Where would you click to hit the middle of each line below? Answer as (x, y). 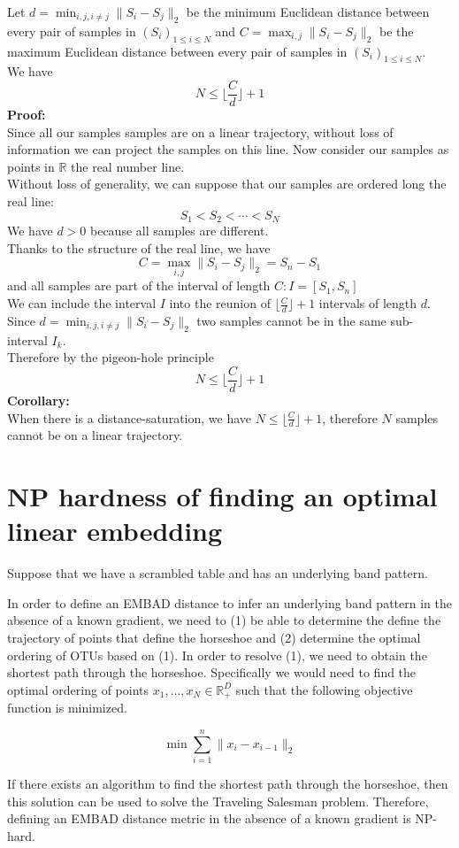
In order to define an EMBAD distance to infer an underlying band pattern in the (229, 602)
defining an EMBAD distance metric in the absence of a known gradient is (209, 818)
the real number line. (128, 166)
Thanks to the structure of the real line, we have (139, 247)
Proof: (27, 115)
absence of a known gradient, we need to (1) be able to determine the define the (224, 620)
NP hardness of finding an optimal (222, 496)
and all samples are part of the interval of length (139, 285)
